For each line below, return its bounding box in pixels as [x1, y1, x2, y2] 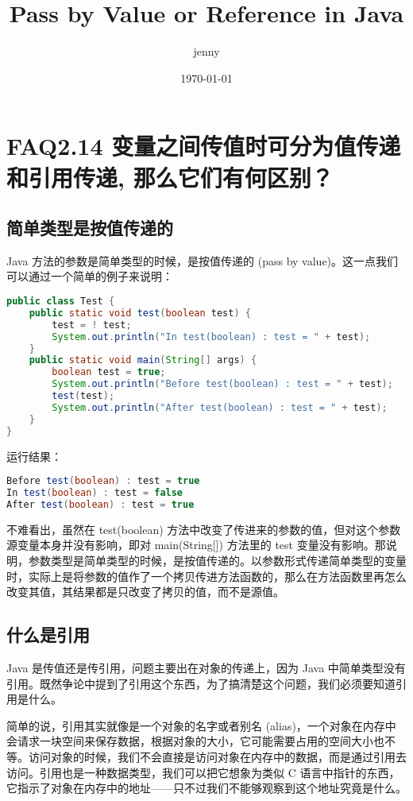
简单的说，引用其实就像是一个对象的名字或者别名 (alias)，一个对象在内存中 [6, 717, 396, 733]
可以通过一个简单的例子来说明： [6, 268, 173, 284]
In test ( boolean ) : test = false [6, 487, 183, 499]
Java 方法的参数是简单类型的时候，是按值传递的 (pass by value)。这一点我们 [6, 252, 399, 269]
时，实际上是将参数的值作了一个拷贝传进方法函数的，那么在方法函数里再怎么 [6, 567, 407, 584]
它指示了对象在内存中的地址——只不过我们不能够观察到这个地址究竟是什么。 [6, 780, 407, 796]
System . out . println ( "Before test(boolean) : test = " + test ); [52, 378, 393, 390]
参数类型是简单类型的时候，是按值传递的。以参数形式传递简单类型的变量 [28, 551, 407, 568]
